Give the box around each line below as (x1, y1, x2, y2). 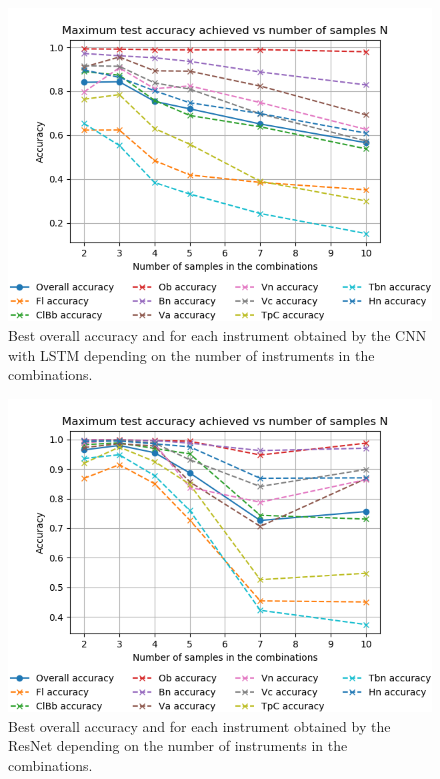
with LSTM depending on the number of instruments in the (8, 344, 375, 365)
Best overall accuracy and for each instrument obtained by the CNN (8, 324, 427, 345)
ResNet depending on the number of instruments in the (8, 735, 348, 756)
